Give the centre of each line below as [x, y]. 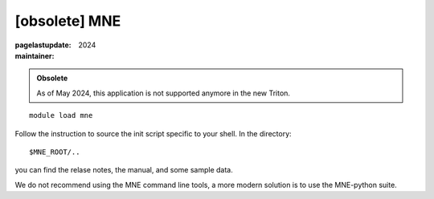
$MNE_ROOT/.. [55, 152]
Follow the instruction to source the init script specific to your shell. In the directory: [154, 133]
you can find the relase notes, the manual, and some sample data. [124, 170]
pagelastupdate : [43, 45]
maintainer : [35, 55]
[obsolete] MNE [68, 21]
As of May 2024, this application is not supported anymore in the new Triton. [164, 93]
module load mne [61, 116]
